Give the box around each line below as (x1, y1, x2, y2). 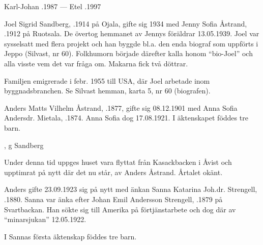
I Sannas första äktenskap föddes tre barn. (4, 231, 137, 241)
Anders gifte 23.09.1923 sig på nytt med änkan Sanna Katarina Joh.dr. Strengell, (4, 184, 257, 194)
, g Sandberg (4, 139, 44, 150)
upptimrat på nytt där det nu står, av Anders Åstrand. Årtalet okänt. (4, 166, 223, 177)
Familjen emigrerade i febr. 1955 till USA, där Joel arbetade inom (4, 75, 210, 86)
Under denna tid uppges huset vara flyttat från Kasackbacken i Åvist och (4, 157, 232, 167)
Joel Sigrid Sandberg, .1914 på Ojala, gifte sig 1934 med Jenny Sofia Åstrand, (4, 18, 247, 29)
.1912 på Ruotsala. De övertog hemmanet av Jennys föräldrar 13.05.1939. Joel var (4, 28, 259, 39)
